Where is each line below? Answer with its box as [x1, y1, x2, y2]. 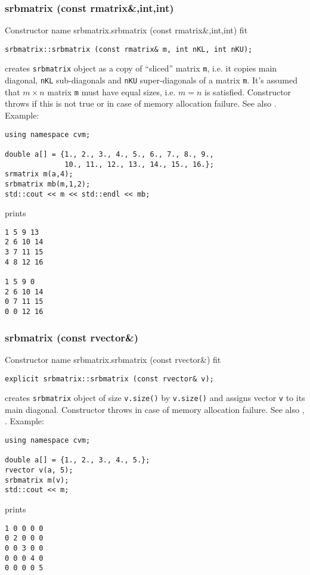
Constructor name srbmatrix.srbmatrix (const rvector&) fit [5, 353, 221, 365]
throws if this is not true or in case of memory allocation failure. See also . [5, 97, 277, 110]
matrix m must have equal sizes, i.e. [47, 85, 176, 98]
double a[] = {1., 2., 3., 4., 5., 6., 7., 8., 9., [5, 150, 214, 158]
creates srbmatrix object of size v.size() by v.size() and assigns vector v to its [5, 391, 305, 404]
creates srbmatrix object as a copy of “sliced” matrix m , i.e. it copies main [5, 62, 277, 74]
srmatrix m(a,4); [5, 170, 73, 179]
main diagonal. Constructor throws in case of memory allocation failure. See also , [5, 403, 305, 415]
